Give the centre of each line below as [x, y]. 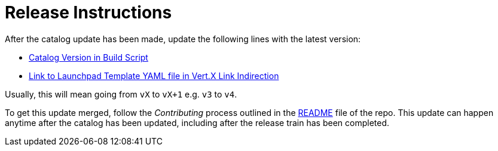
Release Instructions [88, 12]
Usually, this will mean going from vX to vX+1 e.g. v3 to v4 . [121, 94]
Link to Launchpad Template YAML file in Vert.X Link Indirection [154, 75]
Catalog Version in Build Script [88, 57]
